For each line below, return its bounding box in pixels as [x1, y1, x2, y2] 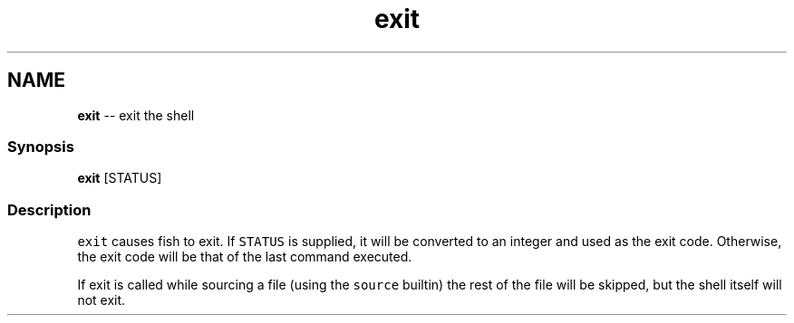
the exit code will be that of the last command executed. [77, 249, 412, 265]
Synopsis [7, 137, 74, 156]
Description [7, 200, 92, 219]
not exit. [77, 292, 126, 309]
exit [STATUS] [77, 170, 162, 186]
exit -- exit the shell [77, 107, 195, 123]
